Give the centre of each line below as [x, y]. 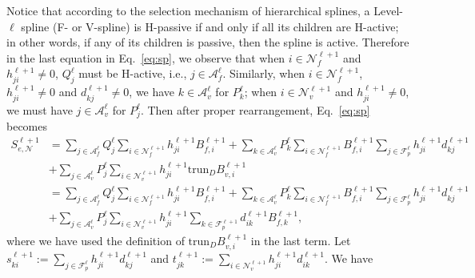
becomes [27, 126]
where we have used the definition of [96, 240]
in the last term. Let [301, 240]
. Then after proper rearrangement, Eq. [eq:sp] [255, 109]
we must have [40, 109]
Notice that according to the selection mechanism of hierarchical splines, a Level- [205, 10]
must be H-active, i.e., [133, 73]
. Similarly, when [264, 73]
